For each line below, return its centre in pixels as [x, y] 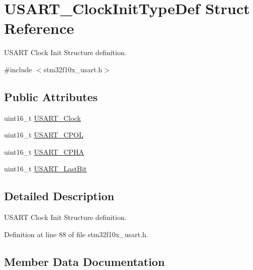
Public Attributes [51, 96]
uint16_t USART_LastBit [45, 169]
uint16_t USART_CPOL [44, 135]
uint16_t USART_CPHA [44, 151]
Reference [39, 28]
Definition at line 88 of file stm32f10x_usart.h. [76, 234]
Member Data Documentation [85, 261]
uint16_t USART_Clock [43, 118]
